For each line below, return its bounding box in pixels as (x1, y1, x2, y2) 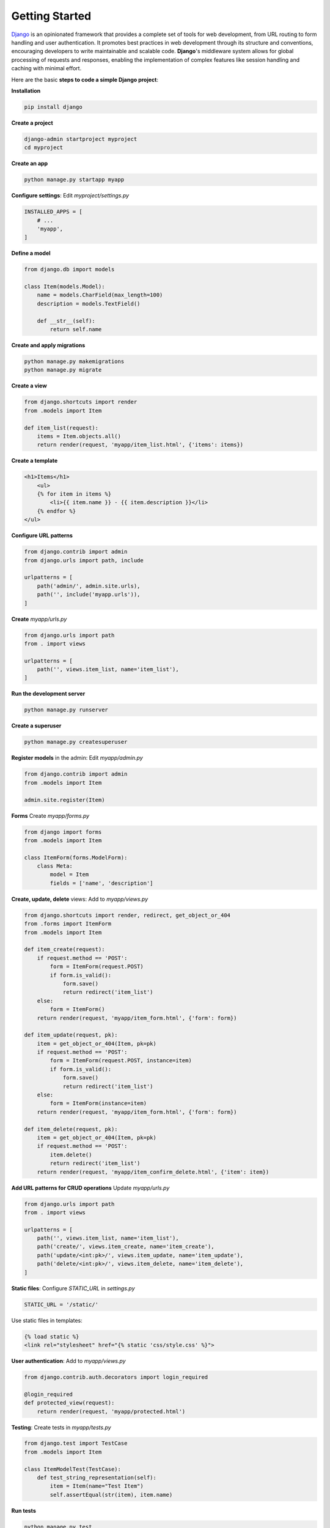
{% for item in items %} (37, 491, 112, 498)
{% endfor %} (37, 507, 76, 515)
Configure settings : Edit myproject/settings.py (11, 192, 130, 199)
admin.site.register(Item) (24, 796, 105, 803)
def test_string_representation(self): (37, 1474, 157, 1482)
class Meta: (37, 862, 73, 870)
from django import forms (24, 828, 102, 836)
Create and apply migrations (11, 342, 86, 349)
